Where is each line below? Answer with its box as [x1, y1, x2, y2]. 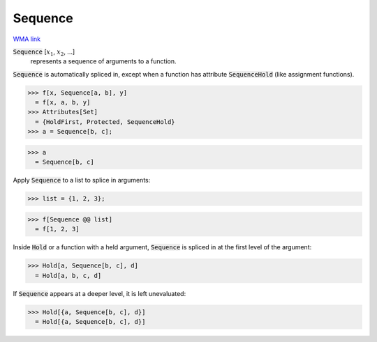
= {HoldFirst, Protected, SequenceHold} [35, 118, 175, 125]
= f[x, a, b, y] [35, 98, 91, 107]
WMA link [13, 35, 41, 43]
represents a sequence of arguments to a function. [30, 57, 177, 65]
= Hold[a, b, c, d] [35, 272, 102, 279]
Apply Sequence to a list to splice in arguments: [13, 176, 151, 185]
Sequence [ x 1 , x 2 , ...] [13, 47, 75, 57]
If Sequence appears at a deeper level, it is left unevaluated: [13, 289, 186, 297]
